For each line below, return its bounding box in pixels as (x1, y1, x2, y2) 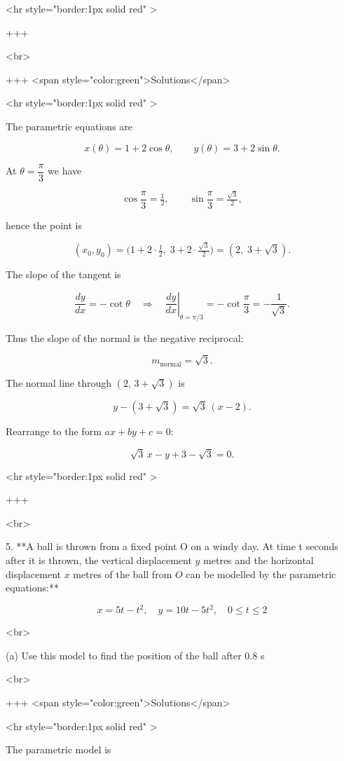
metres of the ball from (73, 566, 172, 581)
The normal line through (6, 375, 111, 390)
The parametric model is (6, 742, 111, 757)
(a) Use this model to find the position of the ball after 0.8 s (6, 647, 265, 662)
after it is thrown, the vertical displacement (6, 552, 192, 567)
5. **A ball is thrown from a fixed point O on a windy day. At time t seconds (6, 539, 338, 554)
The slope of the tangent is (6, 267, 121, 282)
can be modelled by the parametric (186, 566, 336, 581)
